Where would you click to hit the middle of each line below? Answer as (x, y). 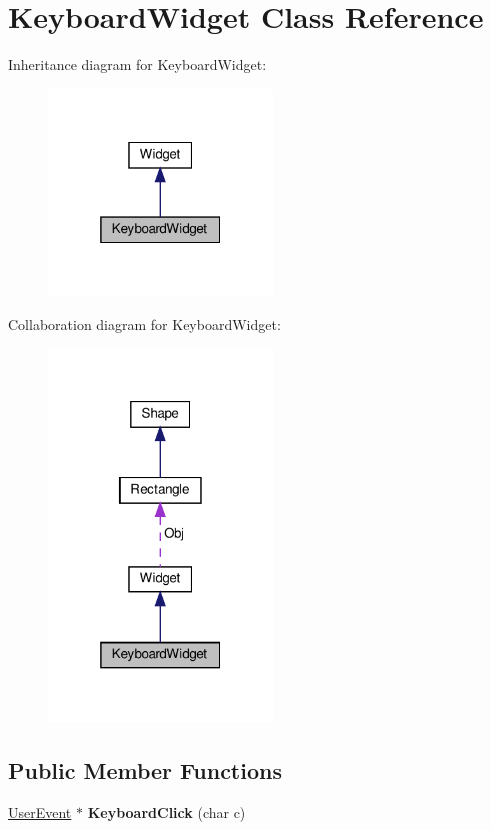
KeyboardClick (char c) (166, 812)
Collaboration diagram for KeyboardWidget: (144, 323)
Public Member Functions (145, 770)
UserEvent (40, 812)
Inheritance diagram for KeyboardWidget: (137, 64)
